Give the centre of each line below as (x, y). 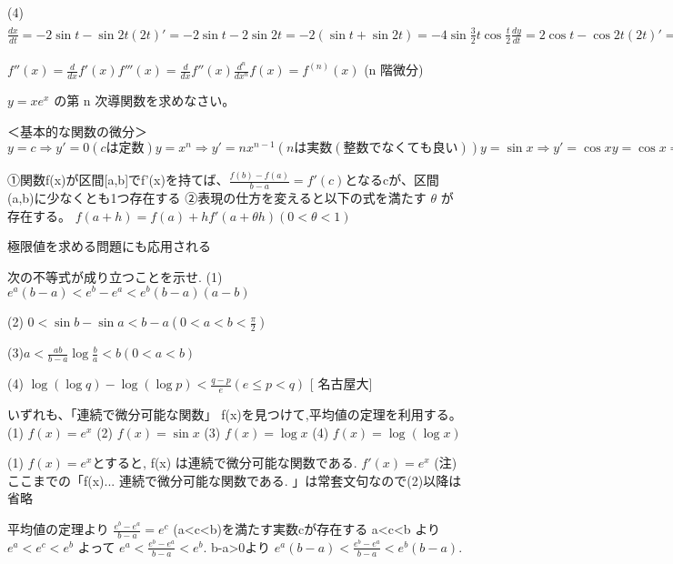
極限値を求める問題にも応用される (109, 246)
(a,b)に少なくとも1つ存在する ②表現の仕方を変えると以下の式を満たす (217, 197)
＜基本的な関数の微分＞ (77, 131)
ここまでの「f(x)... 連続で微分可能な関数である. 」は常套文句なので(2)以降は (235, 480)
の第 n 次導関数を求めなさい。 (145, 101)
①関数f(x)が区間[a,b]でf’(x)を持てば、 (118, 180)
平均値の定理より (58, 529)
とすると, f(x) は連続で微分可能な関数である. (225, 463)
